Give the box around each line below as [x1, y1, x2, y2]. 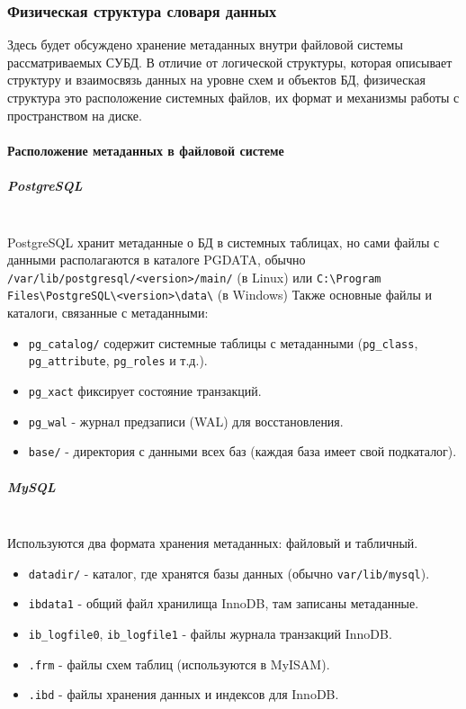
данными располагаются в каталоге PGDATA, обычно [7, 250, 306, 269]
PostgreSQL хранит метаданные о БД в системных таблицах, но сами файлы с [7, 232, 440, 251]
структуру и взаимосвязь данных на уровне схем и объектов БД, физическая [7, 70, 426, 89]
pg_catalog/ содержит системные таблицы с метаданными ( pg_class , [28, 333, 418, 352]
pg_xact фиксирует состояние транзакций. [28, 381, 262, 399]
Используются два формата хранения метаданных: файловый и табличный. [7, 534, 418, 552]
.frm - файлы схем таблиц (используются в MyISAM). [28, 654, 330, 673]
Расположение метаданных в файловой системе [7, 140, 284, 159]
